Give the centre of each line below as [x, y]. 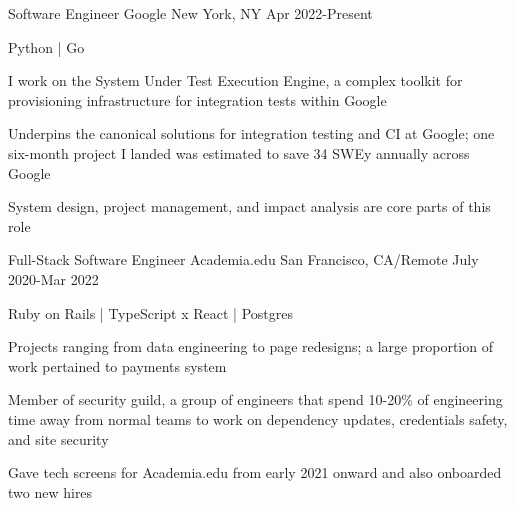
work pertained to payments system [117, 365]
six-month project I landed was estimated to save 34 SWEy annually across [239, 152]
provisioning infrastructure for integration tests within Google [197, 99]
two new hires [50, 491]
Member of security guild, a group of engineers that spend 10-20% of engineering [255, 399]
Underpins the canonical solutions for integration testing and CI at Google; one [251, 133]
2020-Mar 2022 [53, 278]
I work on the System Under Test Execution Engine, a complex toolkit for [235, 80]
